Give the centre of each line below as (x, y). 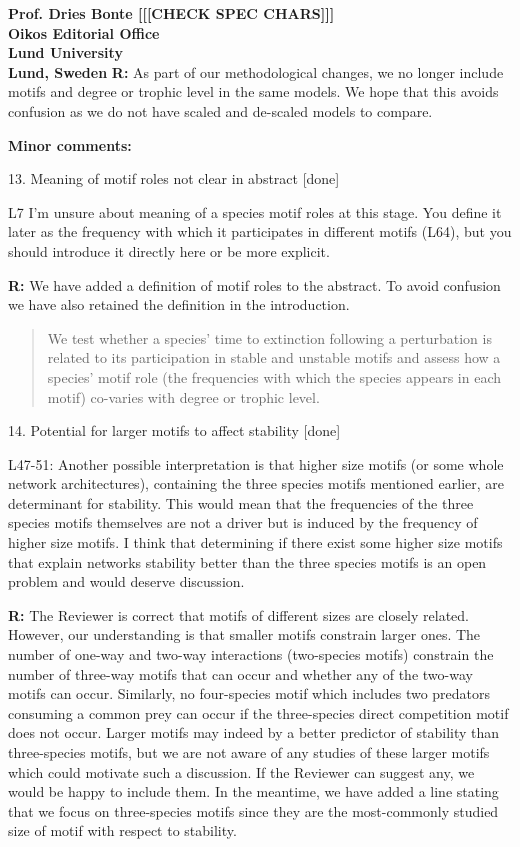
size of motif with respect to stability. (122, 830)
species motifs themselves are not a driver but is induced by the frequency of (243, 522)
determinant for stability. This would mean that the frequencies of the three (241, 502)
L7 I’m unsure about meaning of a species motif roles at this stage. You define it (255, 211)
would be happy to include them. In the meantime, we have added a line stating (253, 791)
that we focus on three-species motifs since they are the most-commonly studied (253, 810)
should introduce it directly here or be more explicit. (169, 250)
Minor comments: (70, 144)
